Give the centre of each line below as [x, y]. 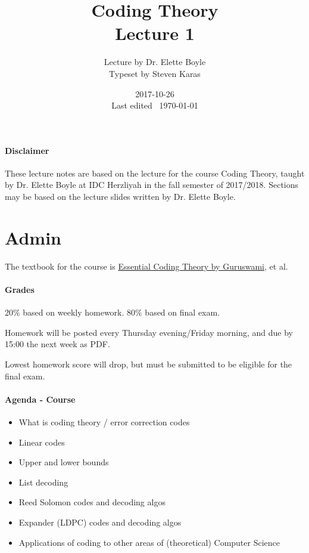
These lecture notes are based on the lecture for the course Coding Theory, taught [155, 173]
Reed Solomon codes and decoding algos [92, 502]
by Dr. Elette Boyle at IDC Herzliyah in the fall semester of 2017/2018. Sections [152, 185]
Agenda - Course [40, 399]
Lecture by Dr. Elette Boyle [155, 62]
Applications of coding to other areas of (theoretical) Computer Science [149, 542]
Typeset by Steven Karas [155, 73]
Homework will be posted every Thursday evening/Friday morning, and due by [149, 332]
